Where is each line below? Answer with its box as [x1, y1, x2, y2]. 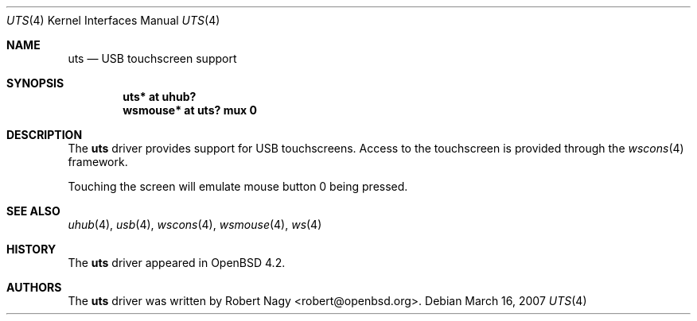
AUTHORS [6, 280, 62, 294]
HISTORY [6, 242, 56, 256]
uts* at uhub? [123, 90, 197, 103]
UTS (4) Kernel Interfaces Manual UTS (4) [6, 14, 220, 27]
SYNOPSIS [6, 76, 64, 90]
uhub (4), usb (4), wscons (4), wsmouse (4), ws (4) [68, 218, 322, 231]
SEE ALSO [6, 204, 60, 218]
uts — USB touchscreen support [68, 52, 237, 65]
